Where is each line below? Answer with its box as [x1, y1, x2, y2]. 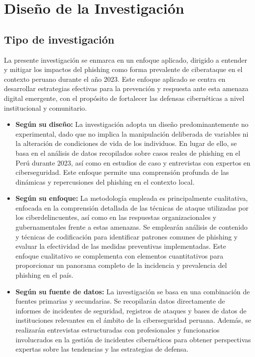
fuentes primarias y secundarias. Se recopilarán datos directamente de [15, 296, 225, 306]
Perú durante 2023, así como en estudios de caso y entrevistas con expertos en [15, 157, 251, 167]
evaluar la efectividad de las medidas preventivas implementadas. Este [15, 241, 226, 251]
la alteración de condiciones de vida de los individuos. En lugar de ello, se [15, 138, 237, 148]
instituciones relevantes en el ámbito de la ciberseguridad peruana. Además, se [15, 315, 251, 325]
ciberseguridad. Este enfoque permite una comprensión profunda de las [15, 167, 229, 177]
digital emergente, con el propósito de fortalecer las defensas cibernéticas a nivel [4, 93, 245, 103]
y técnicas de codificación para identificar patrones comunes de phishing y [15, 231, 238, 241]
